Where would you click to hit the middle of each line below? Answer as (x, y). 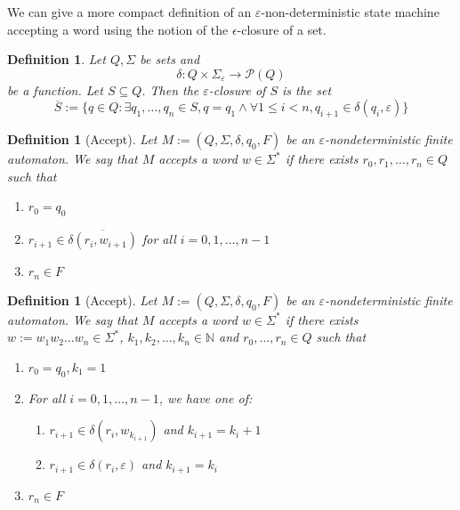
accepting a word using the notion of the (118, 29)
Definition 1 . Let (56, 59)
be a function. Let (55, 89)
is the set (307, 89)
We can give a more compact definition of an (129, 12)
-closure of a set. (282, 29)
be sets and (170, 59)
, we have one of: (206, 397)
